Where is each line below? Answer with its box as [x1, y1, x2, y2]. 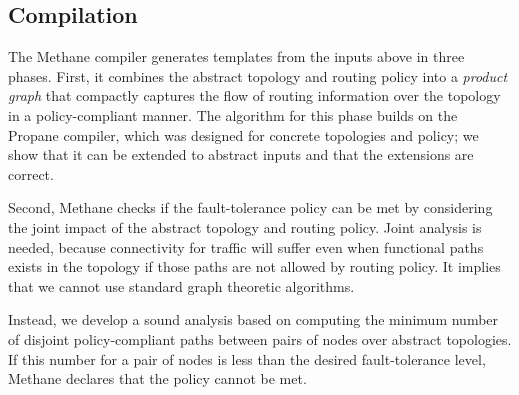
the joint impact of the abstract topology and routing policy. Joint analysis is [8, 216, 482, 237]
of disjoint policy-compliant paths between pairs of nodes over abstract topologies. [8, 328, 512, 349]
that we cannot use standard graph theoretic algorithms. [8, 275, 355, 296]
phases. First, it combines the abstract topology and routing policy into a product [8, 65, 508, 86]
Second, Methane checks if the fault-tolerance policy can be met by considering [8, 197, 493, 218]
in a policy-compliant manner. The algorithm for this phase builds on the [8, 104, 458, 125]
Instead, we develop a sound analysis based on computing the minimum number [8, 309, 499, 330]
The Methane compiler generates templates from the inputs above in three [8, 46, 465, 67]
